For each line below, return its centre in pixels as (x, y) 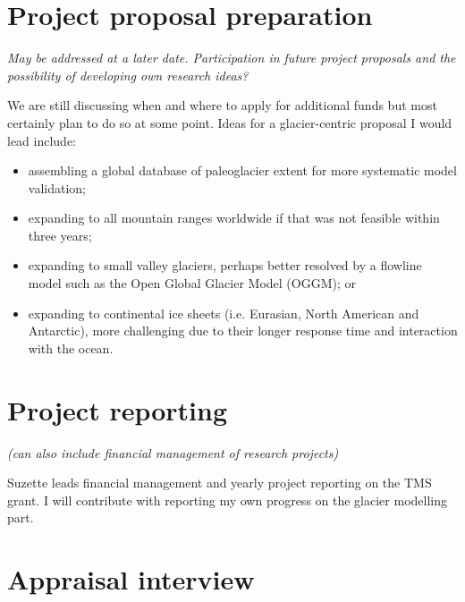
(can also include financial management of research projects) (173, 452)
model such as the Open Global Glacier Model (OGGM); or (192, 283)
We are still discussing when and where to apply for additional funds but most (222, 105)
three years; (60, 235)
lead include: (42, 140)
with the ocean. (71, 348)
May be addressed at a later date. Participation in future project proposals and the (232, 58)
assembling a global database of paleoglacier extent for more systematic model (242, 170)
